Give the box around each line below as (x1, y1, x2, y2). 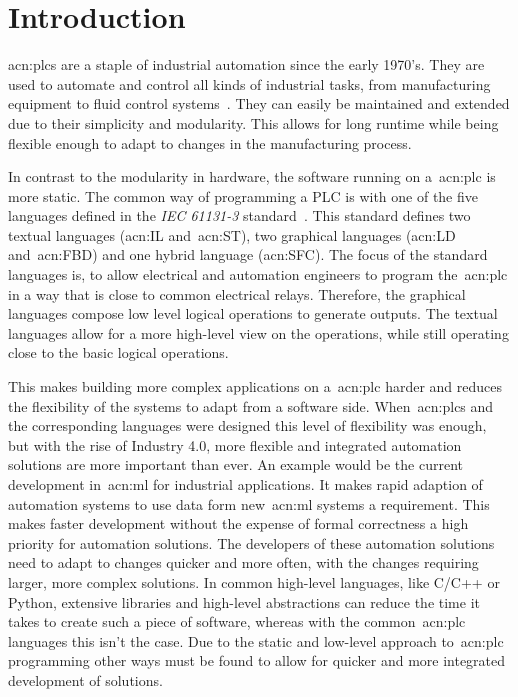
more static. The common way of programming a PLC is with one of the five (8, 185, 478, 206)
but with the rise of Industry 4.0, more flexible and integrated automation (8, 434, 462, 455)
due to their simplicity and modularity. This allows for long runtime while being (8, 112, 499, 133)
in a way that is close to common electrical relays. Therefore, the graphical (8, 283, 466, 304)
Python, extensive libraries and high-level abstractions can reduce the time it (8, 591, 480, 612)
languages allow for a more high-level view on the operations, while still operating (8, 322, 509, 343)
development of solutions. (8, 669, 163, 690)
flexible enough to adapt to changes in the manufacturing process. (8, 132, 412, 153)
